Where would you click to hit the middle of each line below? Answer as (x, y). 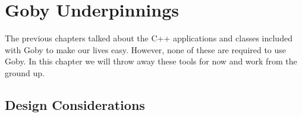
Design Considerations (75, 104)
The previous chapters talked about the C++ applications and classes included (149, 38)
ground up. (25, 72)
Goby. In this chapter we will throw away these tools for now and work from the (151, 61)
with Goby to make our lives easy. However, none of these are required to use (146, 49)
